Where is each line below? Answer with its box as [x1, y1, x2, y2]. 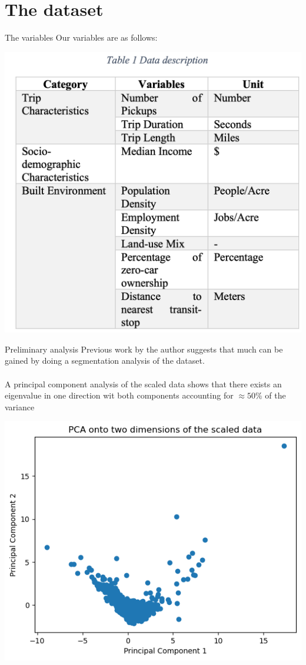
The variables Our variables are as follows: [5, 31, 158, 44]
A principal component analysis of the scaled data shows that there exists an [5, 377, 282, 390]
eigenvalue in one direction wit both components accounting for [5, 389, 234, 401]
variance [5, 400, 35, 413]
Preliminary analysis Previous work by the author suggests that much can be [5, 343, 283, 355]
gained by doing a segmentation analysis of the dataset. [5, 354, 205, 367]
